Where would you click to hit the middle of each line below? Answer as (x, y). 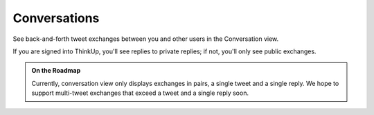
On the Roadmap (56, 71)
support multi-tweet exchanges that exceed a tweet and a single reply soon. (140, 93)
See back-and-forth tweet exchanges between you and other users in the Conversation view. (146, 39)
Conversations (56, 18)
